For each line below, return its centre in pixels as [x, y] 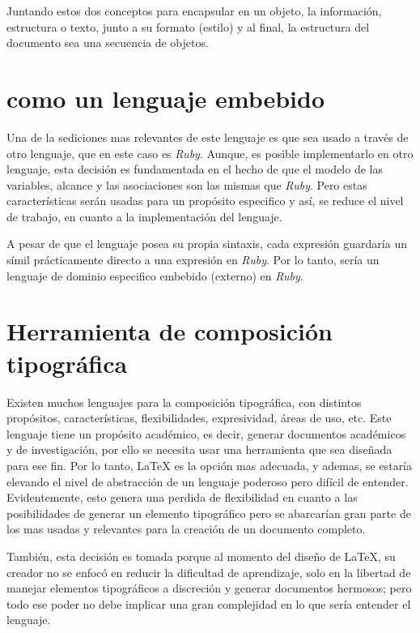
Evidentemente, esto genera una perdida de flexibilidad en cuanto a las [182, 497]
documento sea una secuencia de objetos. [108, 43]
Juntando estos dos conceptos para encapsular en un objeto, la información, [194, 11]
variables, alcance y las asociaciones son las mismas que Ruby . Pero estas [187, 184]
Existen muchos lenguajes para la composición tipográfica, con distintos [184, 402]
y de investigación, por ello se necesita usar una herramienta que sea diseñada [199, 449]
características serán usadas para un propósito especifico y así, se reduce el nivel [205, 201]
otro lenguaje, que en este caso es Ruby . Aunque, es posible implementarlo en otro [210, 153]
